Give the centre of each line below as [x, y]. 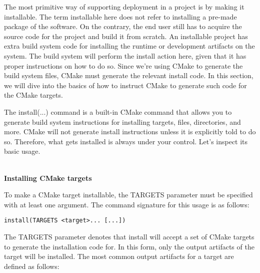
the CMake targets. [33, 95]
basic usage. [22, 151]
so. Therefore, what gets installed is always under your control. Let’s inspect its [126, 141]
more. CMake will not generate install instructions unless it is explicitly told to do [130, 131]
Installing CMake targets [48, 178]
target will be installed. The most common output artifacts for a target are [119, 256]
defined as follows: [32, 266]
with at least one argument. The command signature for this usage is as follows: [127, 204]
